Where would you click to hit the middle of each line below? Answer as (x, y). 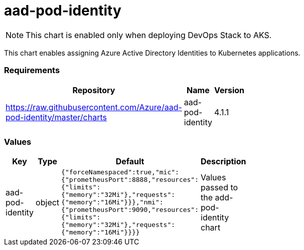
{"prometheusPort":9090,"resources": (130, 210)
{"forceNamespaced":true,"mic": (120, 172)
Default (130, 162)
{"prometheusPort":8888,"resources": (130, 180)
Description (223, 162)
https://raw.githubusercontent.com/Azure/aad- (94, 107)
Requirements (32, 70)
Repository (94, 90)
